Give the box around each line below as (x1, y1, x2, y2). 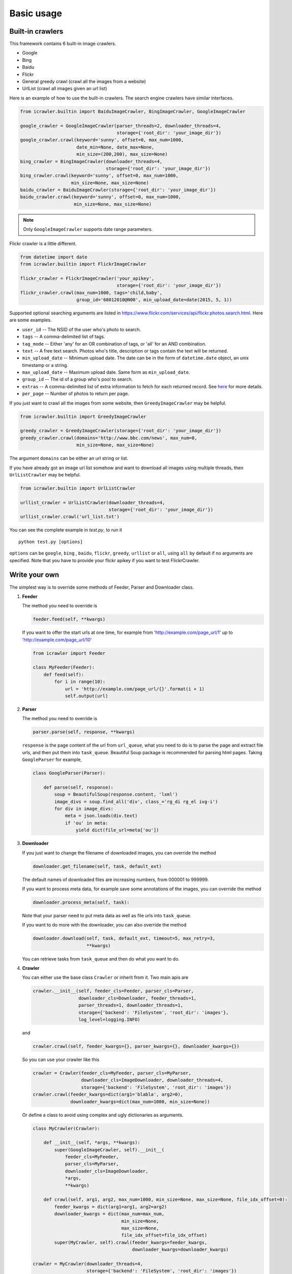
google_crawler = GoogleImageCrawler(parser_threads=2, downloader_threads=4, (20, 123, 221, 128)
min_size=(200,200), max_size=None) (76, 151, 168, 157)
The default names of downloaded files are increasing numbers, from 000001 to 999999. (22, 877, 209, 883)
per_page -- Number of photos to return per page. (22, 390, 129, 397)
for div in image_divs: (54, 806, 114, 812)
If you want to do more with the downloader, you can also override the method (22, 922, 187, 928)
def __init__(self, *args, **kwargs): (43, 1139, 140, 1146)
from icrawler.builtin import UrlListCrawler (20, 485, 136, 491)
